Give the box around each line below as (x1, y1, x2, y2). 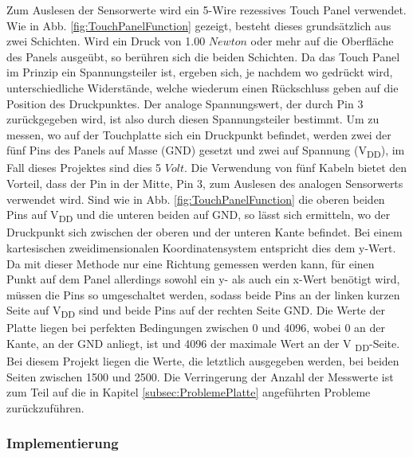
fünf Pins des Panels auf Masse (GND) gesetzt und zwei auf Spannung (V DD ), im (6, 142, 405, 161)
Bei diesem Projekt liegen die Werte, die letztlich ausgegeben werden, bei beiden (6, 353, 399, 369)
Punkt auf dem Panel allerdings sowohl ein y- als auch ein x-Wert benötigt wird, (6, 271, 400, 287)
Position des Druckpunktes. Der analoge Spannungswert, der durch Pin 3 (6, 95, 364, 111)
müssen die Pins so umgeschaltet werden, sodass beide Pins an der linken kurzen (6, 286, 400, 303)
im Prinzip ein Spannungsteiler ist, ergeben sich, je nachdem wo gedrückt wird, (6, 64, 393, 80)
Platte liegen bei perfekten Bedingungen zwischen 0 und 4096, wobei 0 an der (6, 319, 385, 336)
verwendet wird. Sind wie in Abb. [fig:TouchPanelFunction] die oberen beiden (6, 190, 385, 207)
